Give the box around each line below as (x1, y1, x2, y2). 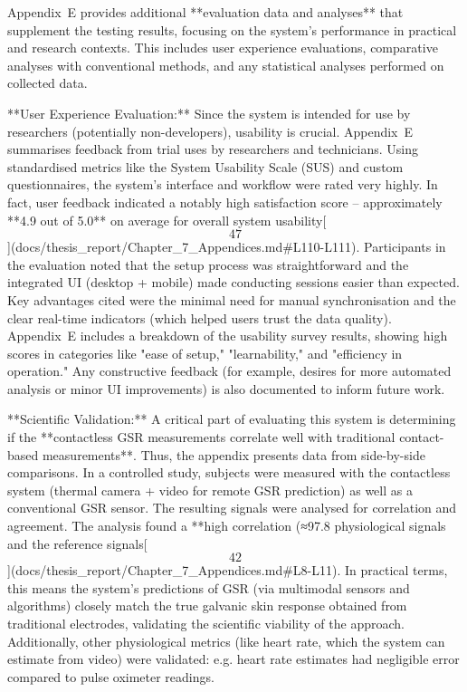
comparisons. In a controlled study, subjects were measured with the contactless (7, 463, 451, 482)
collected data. (7, 73, 88, 92)
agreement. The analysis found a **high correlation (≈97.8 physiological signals (7, 516, 446, 535)
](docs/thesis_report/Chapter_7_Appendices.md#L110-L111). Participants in (7, 237, 446, 256)
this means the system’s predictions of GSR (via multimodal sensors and (7, 578, 410, 597)
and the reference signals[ (7, 533, 148, 553)
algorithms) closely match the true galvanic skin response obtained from (7, 596, 407, 615)
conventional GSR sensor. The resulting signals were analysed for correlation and (7, 498, 457, 517)
